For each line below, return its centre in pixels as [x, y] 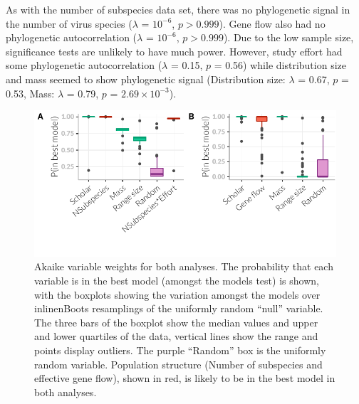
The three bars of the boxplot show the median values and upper [176, 322]
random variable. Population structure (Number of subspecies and [178, 364]
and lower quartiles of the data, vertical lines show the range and [176, 336]
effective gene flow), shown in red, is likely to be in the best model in [185, 378]
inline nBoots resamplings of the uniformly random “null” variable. [179, 308]
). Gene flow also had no [272, 23]
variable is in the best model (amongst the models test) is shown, [177, 281]
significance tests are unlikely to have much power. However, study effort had [174, 51]
